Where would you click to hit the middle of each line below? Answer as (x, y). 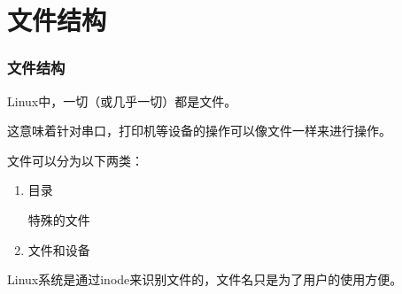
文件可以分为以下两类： (75, 160)
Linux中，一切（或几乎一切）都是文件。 (122, 101)
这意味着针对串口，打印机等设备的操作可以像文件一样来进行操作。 (199, 131)
